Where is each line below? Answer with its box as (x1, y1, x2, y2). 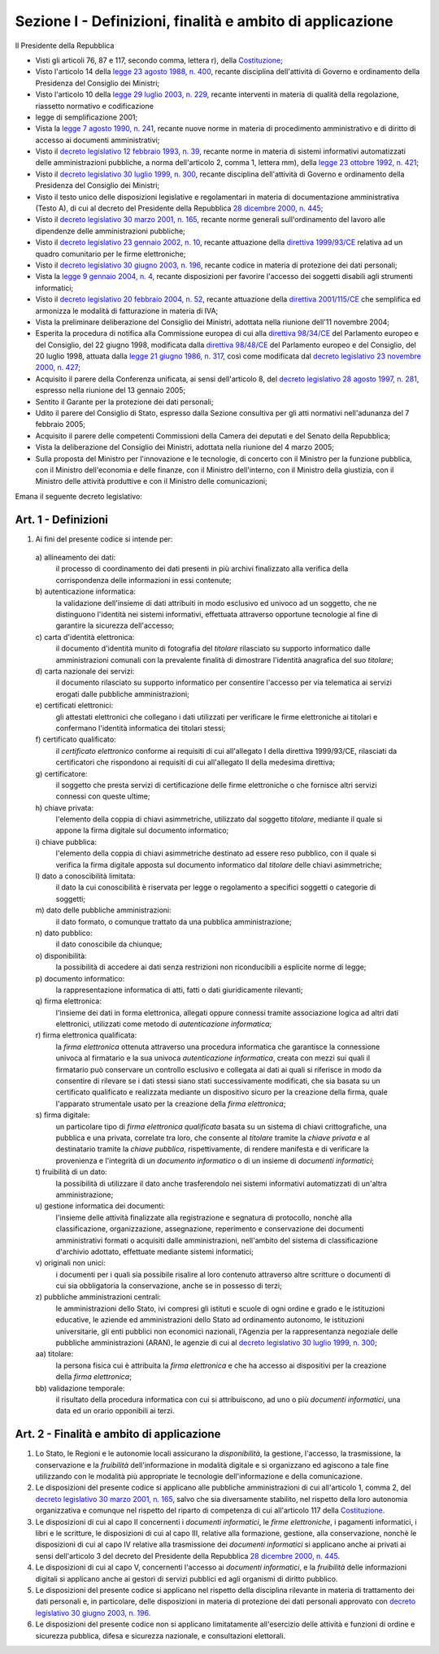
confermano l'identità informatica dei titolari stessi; (55, 723, 226, 733)
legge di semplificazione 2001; (35, 112, 138, 122)
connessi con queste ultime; (55, 791, 150, 801)
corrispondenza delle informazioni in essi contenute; (55, 575, 232, 585)
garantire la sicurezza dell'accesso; (55, 620, 175, 630)
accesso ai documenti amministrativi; (35, 135, 160, 145)
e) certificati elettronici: (35, 700, 114, 711)
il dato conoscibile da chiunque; (55, 939, 163, 949)
